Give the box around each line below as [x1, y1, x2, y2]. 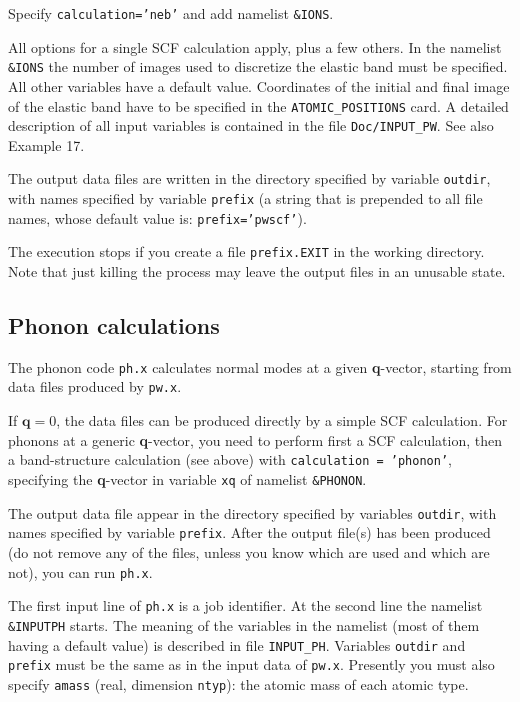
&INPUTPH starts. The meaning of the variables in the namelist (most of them [8, 614, 480, 635]
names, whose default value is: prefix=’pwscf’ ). [8, 207, 307, 228]
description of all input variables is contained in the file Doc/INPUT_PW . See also [8, 115, 494, 136]
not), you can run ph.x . [8, 561, 153, 582]
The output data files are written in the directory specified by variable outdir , [8, 168, 491, 189]
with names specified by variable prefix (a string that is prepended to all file [8, 188, 483, 209]
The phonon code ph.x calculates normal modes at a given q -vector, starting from [8, 356, 512, 377]
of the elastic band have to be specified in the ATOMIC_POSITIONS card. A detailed [8, 95, 509, 116]
